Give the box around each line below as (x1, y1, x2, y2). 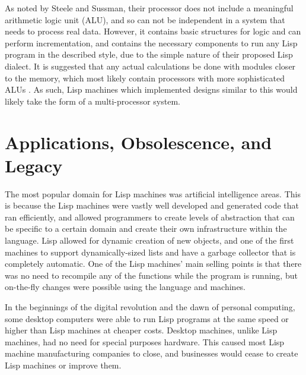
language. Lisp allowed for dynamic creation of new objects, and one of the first (5, 234, 294, 247)
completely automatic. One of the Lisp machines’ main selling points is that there (5, 257, 302, 270)
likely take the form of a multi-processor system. (5, 94, 180, 107)
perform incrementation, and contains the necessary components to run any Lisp (5, 36, 298, 49)
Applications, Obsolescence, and (5, 130, 272, 154)
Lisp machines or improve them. (5, 358, 122, 371)
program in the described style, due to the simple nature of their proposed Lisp (5, 48, 293, 61)
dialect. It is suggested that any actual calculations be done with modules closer (5, 59, 296, 72)
